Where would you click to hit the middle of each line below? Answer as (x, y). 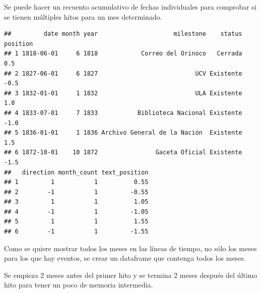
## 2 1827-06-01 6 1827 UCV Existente (123, 73)
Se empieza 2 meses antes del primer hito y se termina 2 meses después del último (131, 275)
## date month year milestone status (123, 34)
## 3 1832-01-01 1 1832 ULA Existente (123, 93)
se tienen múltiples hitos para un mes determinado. (83, 16)
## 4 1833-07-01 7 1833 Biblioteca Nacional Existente (123, 113)
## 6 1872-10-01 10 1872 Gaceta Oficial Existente (123, 153)
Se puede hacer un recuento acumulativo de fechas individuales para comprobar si (130, 7)
